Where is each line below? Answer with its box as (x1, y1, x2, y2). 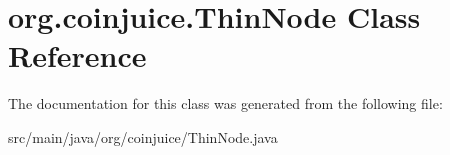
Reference (8, 35, 147, 76)
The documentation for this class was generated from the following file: (8, 93, 443, 114)
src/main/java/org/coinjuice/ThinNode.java (8, 126, 278, 147)
